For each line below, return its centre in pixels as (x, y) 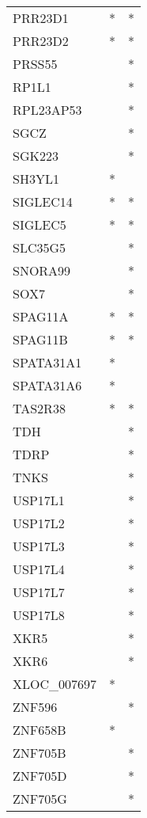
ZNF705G (40, 799)
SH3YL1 (36, 179)
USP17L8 (39, 615)
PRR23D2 (41, 41)
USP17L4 (39, 569)
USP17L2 (39, 523)
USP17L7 (39, 592)
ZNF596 (35, 707)
